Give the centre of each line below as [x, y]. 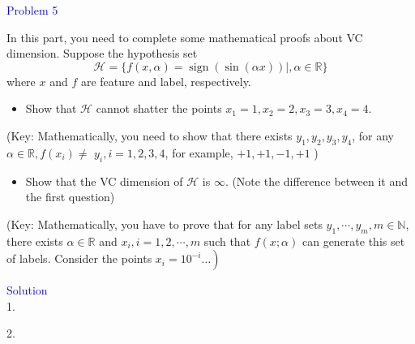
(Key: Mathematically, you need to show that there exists [150, 135]
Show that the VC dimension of [104, 181]
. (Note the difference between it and [317, 181]
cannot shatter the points [159, 108]
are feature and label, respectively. [166, 81]
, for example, [199, 152]
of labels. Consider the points [79, 258]
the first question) [70, 197]
